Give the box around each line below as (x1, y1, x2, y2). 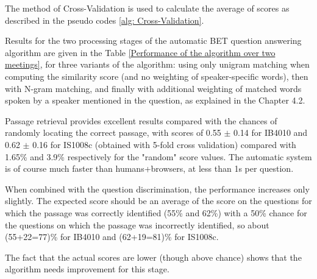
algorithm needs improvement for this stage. (5, 263, 169, 275)
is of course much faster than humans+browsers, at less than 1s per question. (5, 162, 294, 175)
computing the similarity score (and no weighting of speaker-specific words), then (5, 69, 308, 82)
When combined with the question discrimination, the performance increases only (5, 182, 310, 195)
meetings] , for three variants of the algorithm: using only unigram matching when (5, 58, 310, 71)
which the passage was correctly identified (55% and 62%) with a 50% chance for (5, 206, 307, 219)
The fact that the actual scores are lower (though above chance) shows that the (5, 250, 302, 263)
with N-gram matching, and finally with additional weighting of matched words (5, 82, 302, 94)
